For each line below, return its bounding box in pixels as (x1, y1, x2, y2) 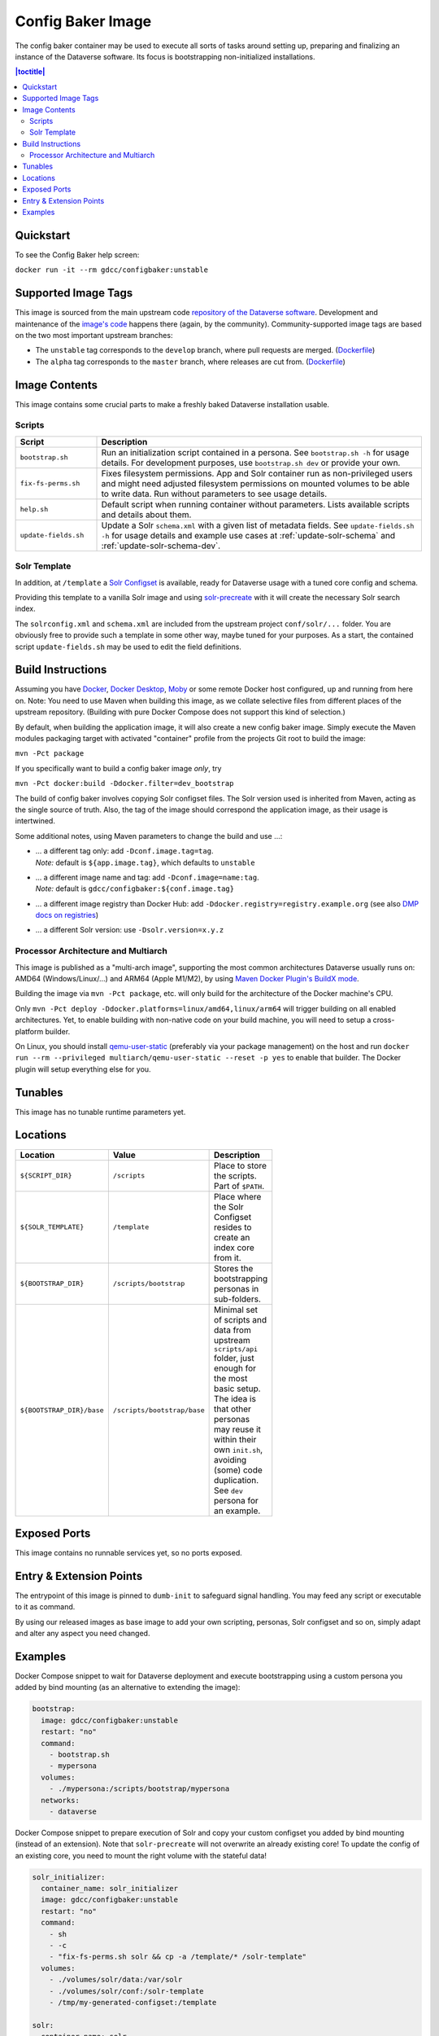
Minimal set (214, 1304, 259, 1315)
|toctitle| (15, 67, 46, 77)
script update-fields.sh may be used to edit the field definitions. (15, 642, 241, 652)
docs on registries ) (35, 910, 99, 920)
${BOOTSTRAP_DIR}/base (20, 1406, 105, 1415)
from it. (214, 1252, 241, 1263)
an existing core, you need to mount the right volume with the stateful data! (15, 1850, 267, 1860)
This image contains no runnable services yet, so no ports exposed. (15, 1548, 243, 1558)
